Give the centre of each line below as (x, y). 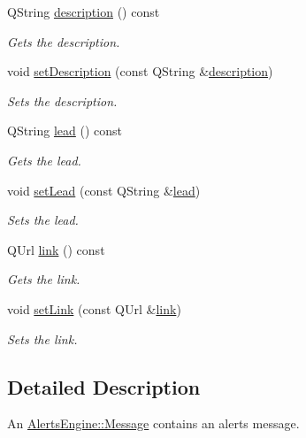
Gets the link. (44, 279)
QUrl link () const (56, 249)
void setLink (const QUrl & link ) (94, 308)
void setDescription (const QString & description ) (140, 71)
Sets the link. (42, 338)
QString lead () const (65, 131)
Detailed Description (104, 386)
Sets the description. (62, 100)
